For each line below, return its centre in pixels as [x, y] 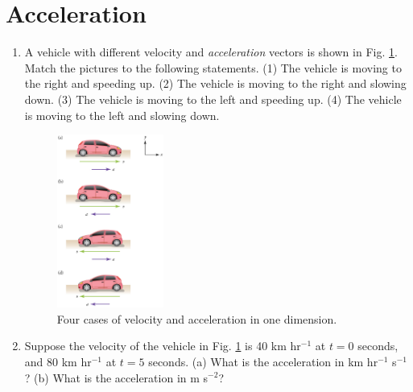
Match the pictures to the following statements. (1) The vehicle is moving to [213, 67]
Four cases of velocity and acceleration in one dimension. [197, 318]
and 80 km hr [58, 361]
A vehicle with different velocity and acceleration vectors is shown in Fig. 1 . [211, 52]
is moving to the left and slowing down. [122, 115]
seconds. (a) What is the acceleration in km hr [263, 361]
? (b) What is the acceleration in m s [116, 377]
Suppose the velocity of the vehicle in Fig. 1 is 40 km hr [163, 346]
